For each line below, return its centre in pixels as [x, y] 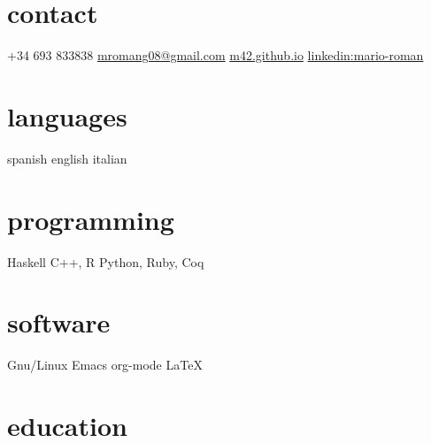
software [59, 322]
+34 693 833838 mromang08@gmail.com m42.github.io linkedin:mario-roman [215, 55]
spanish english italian [67, 158]
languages [67, 115]
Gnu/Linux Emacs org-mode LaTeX [105, 365]
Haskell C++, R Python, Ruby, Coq [106, 261]
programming [91, 219]
